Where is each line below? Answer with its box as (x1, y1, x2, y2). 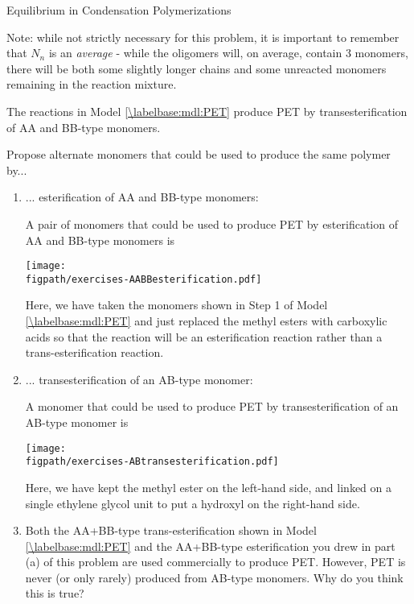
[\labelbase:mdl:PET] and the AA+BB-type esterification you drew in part (25, 537, 396, 554)
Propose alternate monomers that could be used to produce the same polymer (6, 146, 391, 163)
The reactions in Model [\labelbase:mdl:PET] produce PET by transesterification (6, 102, 408, 119)
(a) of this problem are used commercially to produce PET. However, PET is (25, 553, 406, 570)
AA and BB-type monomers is (25, 231, 175, 248)
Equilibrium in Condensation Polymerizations (6, 2, 232, 18)
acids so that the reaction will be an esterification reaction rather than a (25, 328, 383, 345)
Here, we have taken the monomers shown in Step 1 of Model (25, 296, 328, 313)
